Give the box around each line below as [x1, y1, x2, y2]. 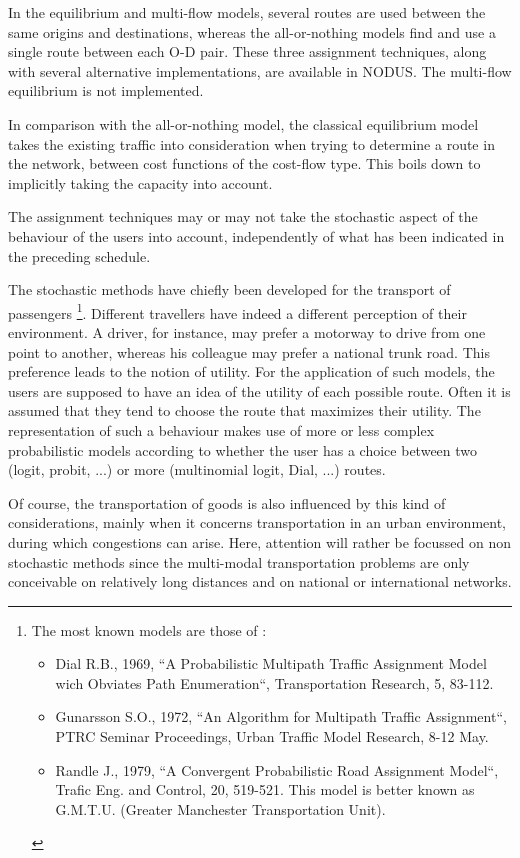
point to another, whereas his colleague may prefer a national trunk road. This [8, 341, 490, 362]
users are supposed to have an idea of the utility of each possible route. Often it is [8, 380, 511, 401]
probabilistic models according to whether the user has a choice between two [8, 439, 478, 460]
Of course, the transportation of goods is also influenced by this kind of [8, 492, 446, 513]
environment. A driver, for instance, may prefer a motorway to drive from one [8, 321, 486, 342]
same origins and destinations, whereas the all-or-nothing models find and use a [8, 21, 496, 42]
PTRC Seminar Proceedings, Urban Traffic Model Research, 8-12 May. [55, 726, 489, 747]
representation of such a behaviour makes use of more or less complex [8, 419, 435, 440]
